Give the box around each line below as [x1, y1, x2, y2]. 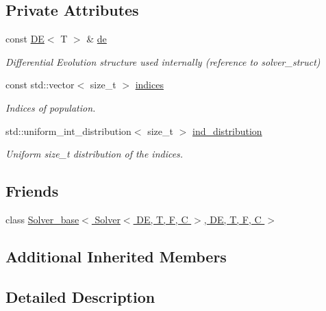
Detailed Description [5, 286, 155, 307]
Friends [5, 180, 59, 201]
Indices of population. [5, 100, 96, 114]
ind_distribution [192, 123, 262, 138]
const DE [5, 32, 45, 46]
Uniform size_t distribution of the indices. [5, 147, 184, 161]
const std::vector [5, 77, 75, 92]
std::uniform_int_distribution [5, 123, 131, 138]
